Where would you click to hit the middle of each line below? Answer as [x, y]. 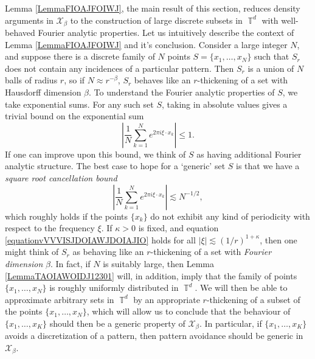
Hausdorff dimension [43, 92]
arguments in [29, 20]
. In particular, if [230, 323]
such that [272, 56]
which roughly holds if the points [67, 216]
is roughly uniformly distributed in [114, 288]
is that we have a [268, 166]
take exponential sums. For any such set [79, 104]
